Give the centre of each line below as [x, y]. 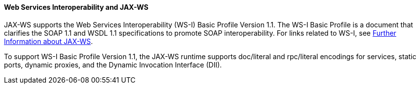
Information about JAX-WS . [49, 41]
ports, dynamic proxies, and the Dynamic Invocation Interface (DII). [113, 65]
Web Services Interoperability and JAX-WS [76, 7]
